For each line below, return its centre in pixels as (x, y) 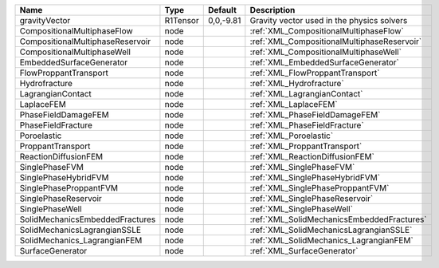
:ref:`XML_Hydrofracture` (297, 83)
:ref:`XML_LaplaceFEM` (294, 104)
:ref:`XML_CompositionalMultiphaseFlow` (327, 31)
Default (222, 10)
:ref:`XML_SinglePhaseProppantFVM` (319, 188)
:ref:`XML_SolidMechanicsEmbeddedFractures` (338, 219)
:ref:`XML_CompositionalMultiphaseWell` (326, 52)
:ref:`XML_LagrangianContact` (306, 94)
